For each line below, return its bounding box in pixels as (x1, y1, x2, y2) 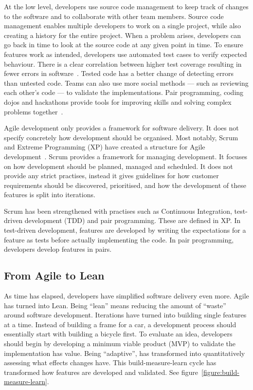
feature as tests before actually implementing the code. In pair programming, (4, 234, 234, 244)
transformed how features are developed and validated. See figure (4, 367, 198, 377)
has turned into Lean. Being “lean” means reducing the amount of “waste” (4, 300, 226, 310)
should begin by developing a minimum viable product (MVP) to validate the (4, 338, 235, 349)
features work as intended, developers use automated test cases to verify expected (4, 49, 247, 59)
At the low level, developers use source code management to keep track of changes (4, 1, 249, 11)
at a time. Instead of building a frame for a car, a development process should (4, 319, 236, 329)
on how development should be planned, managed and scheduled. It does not (4, 161, 233, 171)
